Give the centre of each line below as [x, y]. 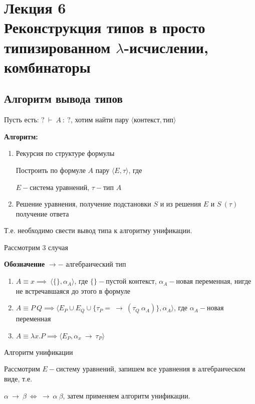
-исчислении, [166, 47]
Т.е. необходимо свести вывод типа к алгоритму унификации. [98, 230]
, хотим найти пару [99, 120]
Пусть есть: [22, 120]
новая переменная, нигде [214, 281]
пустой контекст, [131, 281]
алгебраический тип [96, 264]
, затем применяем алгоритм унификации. [126, 395]
